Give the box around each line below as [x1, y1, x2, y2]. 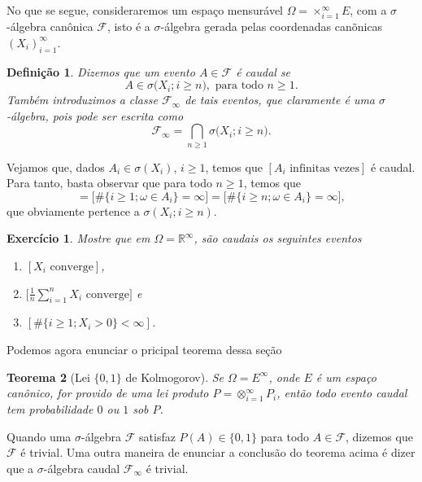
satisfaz [139, 427, 176, 445]
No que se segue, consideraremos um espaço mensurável [7, 2, 284, 18]
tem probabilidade [7, 401, 94, 417]
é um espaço [315, 368, 376, 385]
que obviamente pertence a [7, 202, 140, 219]
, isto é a [107, 18, 150, 35]
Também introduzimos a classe [7, 91, 158, 108]
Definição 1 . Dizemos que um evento [7, 63, 195, 80]
